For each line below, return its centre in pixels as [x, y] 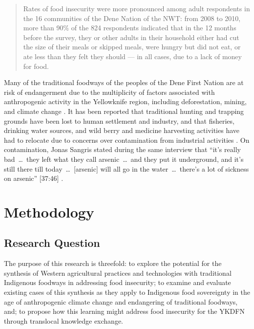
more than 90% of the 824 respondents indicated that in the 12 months [130, 28]
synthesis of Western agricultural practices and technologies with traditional [118, 273]
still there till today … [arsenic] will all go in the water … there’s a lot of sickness [127, 168]
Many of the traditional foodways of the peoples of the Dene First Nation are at [124, 82]
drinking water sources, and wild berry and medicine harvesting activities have [122, 130]
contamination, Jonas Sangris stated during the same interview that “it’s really [122, 149]
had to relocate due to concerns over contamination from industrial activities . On [127, 140]
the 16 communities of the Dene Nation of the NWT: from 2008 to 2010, [132, 18]
